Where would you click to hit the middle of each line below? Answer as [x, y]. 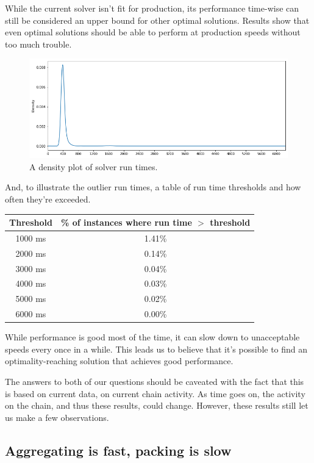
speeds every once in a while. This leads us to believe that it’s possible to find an [156, 349]
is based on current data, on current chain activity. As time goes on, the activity [155, 393]
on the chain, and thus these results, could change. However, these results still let [157, 405]
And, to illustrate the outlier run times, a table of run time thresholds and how [153, 187]
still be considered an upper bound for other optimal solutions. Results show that [157, 20]
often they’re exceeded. [48, 199]
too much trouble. [38, 44]
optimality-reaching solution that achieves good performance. [119, 361]
